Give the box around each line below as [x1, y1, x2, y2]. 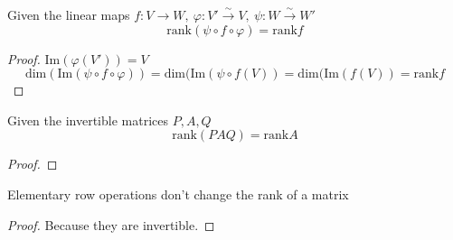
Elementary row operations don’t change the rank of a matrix [7, 184, 349, 203]
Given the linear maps [7, 5, 130, 23]
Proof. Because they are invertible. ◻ [7, 215, 215, 234]
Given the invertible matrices [7, 110, 168, 129]
